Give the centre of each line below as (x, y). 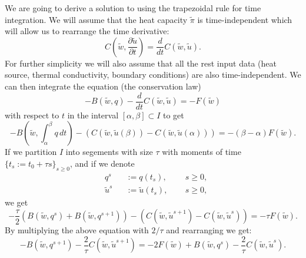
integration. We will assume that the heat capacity (96, 19)
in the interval (93, 115)
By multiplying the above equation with (77, 229)
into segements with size (109, 152)
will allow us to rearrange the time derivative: (87, 31)
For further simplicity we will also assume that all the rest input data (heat (141, 63)
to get (174, 115)
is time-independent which (245, 19)
